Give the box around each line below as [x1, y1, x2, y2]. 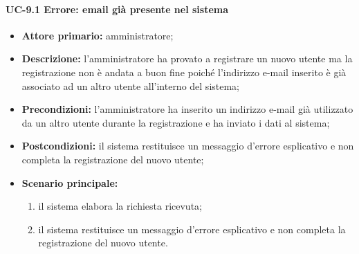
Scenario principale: [21, 175, 118, 190]
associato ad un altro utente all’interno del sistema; [21, 78, 240, 93]
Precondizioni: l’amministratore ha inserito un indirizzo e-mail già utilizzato [21, 102, 353, 116]
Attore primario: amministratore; [21, 28, 174, 42]
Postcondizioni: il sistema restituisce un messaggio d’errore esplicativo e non [21, 138, 354, 153]
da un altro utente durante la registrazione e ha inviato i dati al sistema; [21, 115, 330, 129]
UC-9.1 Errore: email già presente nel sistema [6, 1, 229, 16]
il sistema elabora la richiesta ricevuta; [38, 199, 202, 213]
